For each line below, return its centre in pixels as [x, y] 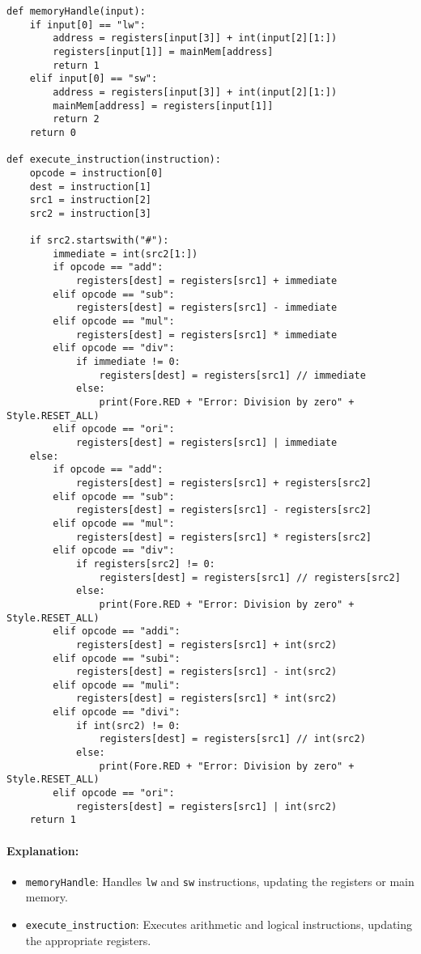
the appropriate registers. [88, 940]
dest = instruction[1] [90, 187]
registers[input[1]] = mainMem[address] [163, 51]
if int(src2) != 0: [128, 725]
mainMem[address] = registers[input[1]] [163, 106]
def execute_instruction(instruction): [114, 160]
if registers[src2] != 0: [145, 564]
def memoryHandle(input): [76, 11]
